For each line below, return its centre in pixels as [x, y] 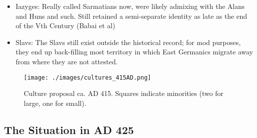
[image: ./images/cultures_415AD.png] [87, 77]
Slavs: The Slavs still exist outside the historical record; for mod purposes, [128, 42]
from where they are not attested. [67, 61]
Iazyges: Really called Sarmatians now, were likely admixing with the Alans [130, 6]
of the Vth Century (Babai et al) [65, 25]
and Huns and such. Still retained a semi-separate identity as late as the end [131, 16]
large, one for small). [55, 103]
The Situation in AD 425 [69, 129]
